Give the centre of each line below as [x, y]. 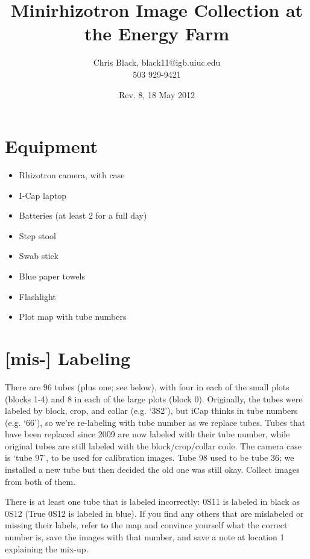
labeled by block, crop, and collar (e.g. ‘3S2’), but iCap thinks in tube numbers [151, 411]
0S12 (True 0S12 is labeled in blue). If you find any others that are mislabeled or [154, 513]
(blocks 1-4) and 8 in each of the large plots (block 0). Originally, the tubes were [154, 398]
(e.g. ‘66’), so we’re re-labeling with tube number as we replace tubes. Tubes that [155, 422]
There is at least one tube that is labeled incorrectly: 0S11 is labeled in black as [152, 501]
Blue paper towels [52, 276]
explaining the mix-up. [47, 548]
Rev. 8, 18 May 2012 [157, 94]
